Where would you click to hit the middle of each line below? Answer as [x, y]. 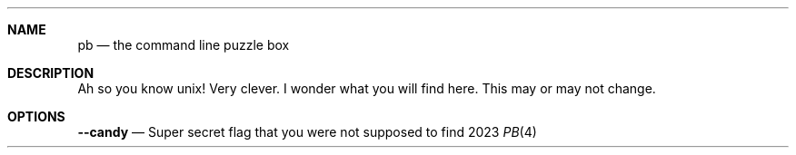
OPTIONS [36, 116]
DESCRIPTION [51, 73]
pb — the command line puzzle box [184, 45]
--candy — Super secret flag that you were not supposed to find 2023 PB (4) [307, 132]
